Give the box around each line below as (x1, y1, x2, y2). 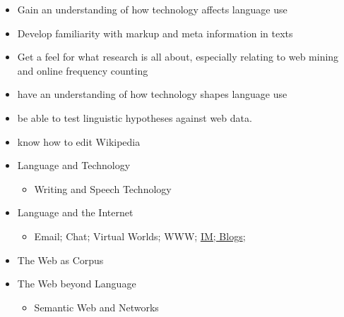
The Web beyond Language (17, 276, 136, 291)
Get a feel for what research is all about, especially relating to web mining (17, 49, 339, 64)
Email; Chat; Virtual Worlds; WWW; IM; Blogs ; (34, 228, 246, 243)
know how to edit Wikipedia (17, 134, 141, 149)
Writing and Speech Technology (34, 181, 172, 196)
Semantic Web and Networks (34, 299, 159, 314)
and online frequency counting (17, 63, 148, 77)
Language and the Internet (17, 205, 134, 220)
